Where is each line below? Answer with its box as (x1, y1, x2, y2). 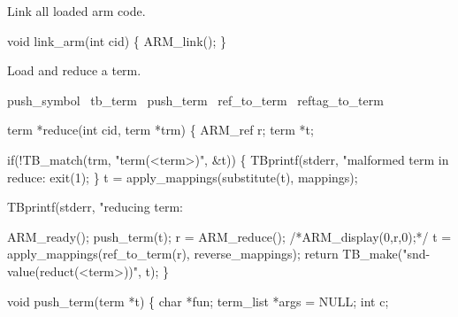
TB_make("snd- (342, 244, 431, 263)
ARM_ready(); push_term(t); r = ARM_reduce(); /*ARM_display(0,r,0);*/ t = (7, 227, 452, 245)
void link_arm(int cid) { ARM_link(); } (7, 31, 226, 50)
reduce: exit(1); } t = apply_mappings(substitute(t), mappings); (7, 167, 358, 186)
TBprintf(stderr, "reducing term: (7, 197, 184, 216)
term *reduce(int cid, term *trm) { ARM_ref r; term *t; (7, 120, 314, 139)
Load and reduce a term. (7, 61, 141, 80)
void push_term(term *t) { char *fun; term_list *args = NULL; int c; (7, 291, 389, 310)
